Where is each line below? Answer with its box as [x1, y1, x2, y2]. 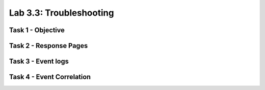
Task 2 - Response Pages [9, 42, 88, 50]
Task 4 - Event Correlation [9, 73, 91, 81]
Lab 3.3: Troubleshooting [9, 7, 114, 18]
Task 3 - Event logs [9, 57, 69, 66]
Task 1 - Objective [9, 26, 65, 34]
